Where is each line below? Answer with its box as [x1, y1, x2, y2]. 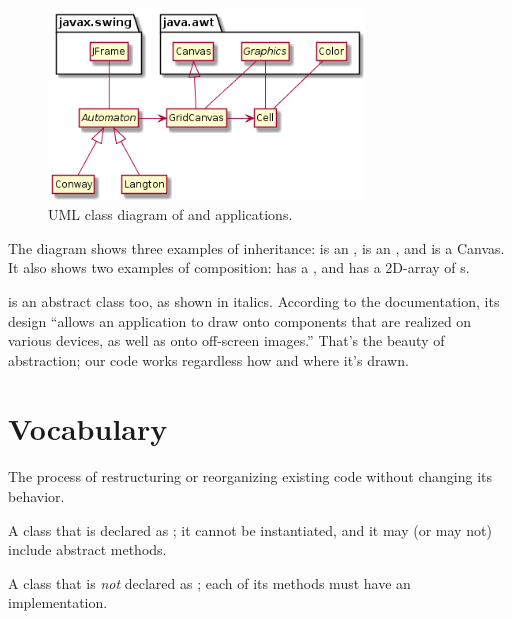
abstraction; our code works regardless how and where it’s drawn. [8, 349, 409, 370]
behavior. [8, 486, 65, 506]
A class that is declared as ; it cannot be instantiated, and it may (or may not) [8, 519, 492, 540]
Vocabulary [8, 408, 168, 449]
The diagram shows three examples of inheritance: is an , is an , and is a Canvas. [8, 237, 505, 258]
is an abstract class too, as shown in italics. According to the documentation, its [8, 290, 500, 311]
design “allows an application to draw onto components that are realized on [8, 310, 472, 331]
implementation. [8, 592, 108, 613]
